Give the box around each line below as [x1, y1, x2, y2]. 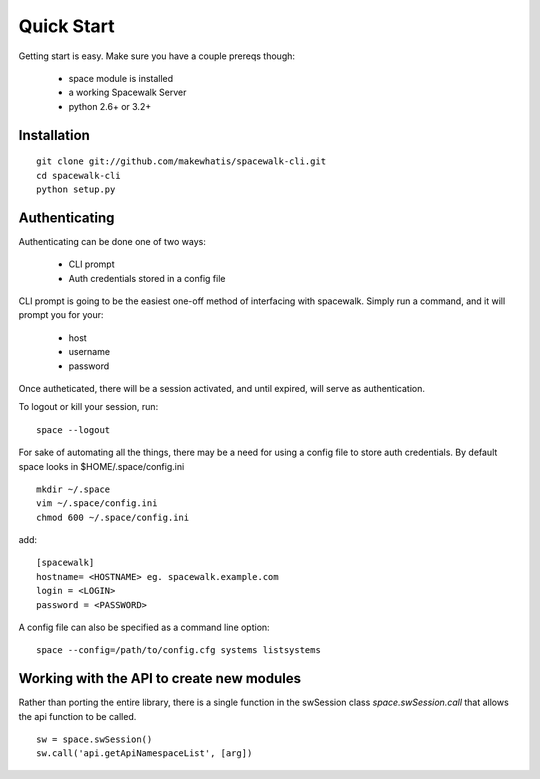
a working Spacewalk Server [68, 86, 187, 99]
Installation [18, 126, 90, 144]
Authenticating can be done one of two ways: [18, 235, 207, 247]
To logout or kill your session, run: [18, 401, 159, 413]
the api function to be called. [18, 710, 137, 722]
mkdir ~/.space [36, 483, 111, 495]
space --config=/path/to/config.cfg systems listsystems [36, 645, 322, 656]
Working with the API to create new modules [18, 670, 302, 687]
